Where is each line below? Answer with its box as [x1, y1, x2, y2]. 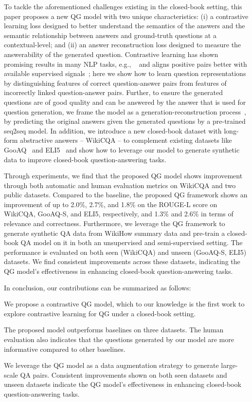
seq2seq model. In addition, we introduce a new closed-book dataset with [4, 125, 222, 135]
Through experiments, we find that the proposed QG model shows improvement [4, 171, 243, 181]
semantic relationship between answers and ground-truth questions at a [4, 30, 216, 40]
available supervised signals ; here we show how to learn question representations [4, 68, 246, 78]
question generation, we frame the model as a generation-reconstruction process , [4, 106, 246, 116]
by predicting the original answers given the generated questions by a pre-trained [4, 116, 246, 126]
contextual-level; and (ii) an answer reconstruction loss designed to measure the [4, 39, 241, 50]
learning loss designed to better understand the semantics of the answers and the [4, 20, 245, 31]
